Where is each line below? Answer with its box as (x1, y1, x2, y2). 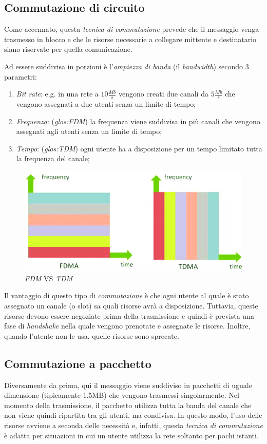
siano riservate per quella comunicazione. (4, 44, 132, 54)
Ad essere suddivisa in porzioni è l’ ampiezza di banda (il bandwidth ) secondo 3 (4, 61, 249, 71)
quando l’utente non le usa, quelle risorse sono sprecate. (4, 330, 179, 341)
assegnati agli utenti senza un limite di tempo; (16, 126, 162, 137)
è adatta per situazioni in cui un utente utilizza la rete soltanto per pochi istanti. (4, 430, 259, 440)
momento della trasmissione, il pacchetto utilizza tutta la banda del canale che (4, 399, 252, 410)
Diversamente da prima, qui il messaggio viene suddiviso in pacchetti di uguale (4, 379, 252, 390)
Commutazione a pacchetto (4, 355, 151, 371)
